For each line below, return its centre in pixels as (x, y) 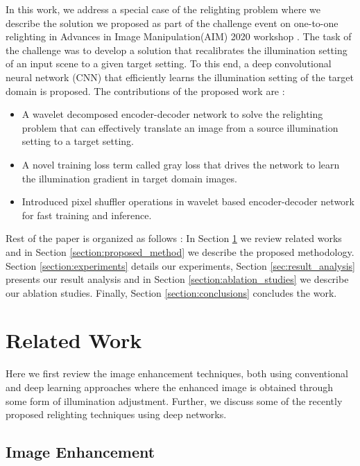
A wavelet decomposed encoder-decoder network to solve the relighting (172, 114)
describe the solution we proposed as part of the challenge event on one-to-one (172, 23)
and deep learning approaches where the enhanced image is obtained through (170, 387)
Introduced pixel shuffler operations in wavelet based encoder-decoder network (188, 201)
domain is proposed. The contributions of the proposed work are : (145, 90)
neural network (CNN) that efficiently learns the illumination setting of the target (180, 77)
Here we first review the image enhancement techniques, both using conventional (177, 373)
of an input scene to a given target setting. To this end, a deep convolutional (169, 63)
